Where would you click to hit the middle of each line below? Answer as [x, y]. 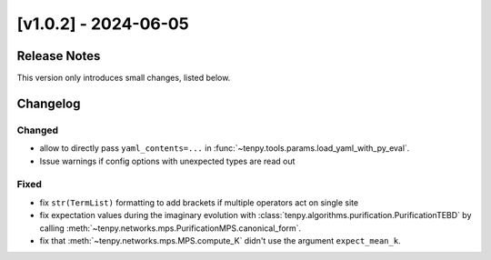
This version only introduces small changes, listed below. [124, 78]
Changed [38, 130]
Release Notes [59, 56]
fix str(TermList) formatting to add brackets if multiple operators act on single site [199, 202]
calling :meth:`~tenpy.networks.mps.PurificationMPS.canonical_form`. [170, 228]
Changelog [49, 103]
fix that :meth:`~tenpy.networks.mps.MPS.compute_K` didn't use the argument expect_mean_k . [220, 240]
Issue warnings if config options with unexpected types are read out [167, 161]
